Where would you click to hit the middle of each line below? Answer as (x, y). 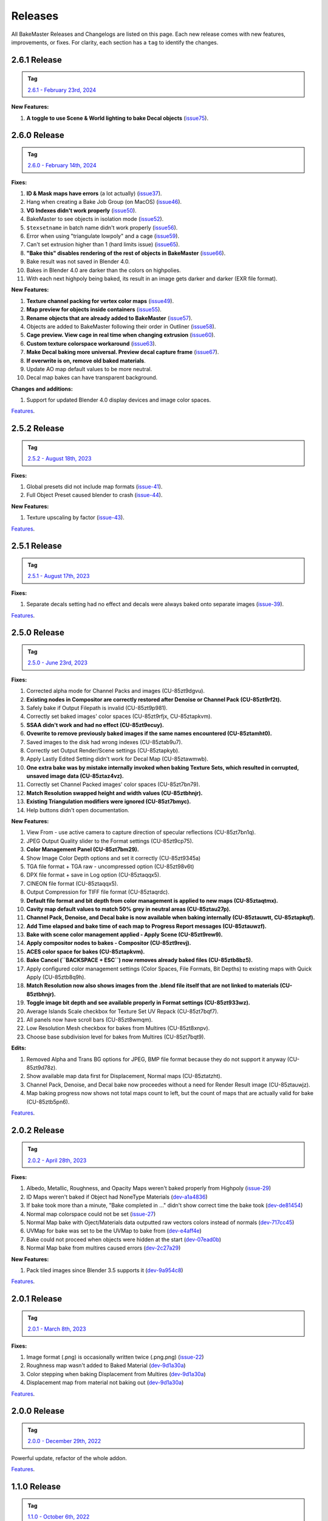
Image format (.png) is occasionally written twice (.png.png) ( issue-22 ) (115, 1357)
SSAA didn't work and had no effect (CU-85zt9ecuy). (95, 725)
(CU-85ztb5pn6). (48, 1102)
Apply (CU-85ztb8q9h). (56, 977)
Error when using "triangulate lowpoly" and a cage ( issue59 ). (103, 236)
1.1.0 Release (36, 1487)
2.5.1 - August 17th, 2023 (59, 576)
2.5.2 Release (38, 429)
